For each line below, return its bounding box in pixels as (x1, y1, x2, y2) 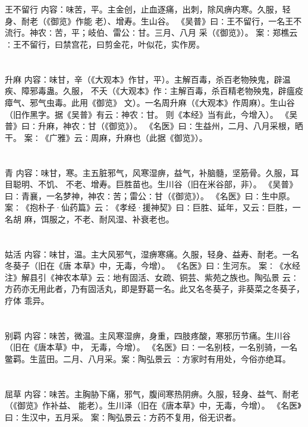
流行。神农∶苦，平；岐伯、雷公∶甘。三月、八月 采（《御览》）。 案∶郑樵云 (5, 26, 298, 39)
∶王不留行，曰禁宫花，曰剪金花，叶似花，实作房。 (5, 37, 205, 50)
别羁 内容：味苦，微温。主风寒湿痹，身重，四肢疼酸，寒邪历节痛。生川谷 (5, 329, 291, 341)
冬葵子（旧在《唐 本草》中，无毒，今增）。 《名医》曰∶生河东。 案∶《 (5, 259, 284, 272)
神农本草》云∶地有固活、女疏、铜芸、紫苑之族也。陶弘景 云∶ (54, 271, 299, 283)
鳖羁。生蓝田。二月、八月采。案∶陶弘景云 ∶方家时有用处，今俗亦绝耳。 (5, 353, 291, 365)
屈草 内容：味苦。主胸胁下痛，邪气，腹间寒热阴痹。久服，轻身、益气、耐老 (5, 387, 299, 400)
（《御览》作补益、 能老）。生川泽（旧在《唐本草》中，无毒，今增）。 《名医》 (5, 399, 301, 412)
